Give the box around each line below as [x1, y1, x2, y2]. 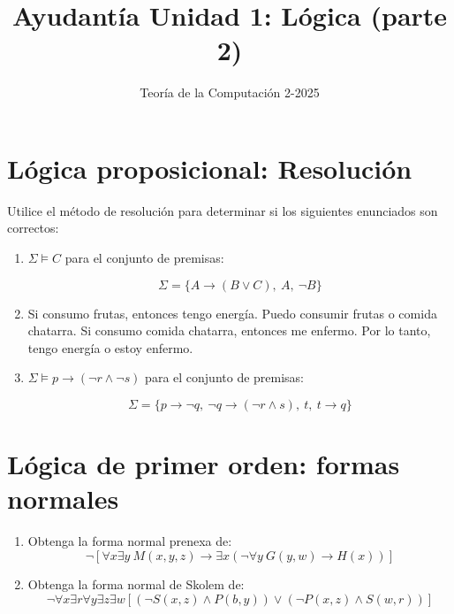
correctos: [7, 219, 59, 237]
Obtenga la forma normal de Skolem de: [27, 574, 245, 593]
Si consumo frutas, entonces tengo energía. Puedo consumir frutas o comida [27, 303, 437, 322]
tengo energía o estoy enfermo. [27, 338, 193, 357]
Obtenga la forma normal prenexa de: [27, 532, 232, 550]
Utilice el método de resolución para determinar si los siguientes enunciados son [7, 201, 438, 219]
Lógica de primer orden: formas [7, 446, 400, 482]
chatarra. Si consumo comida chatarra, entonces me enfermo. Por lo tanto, [27, 321, 431, 340]
